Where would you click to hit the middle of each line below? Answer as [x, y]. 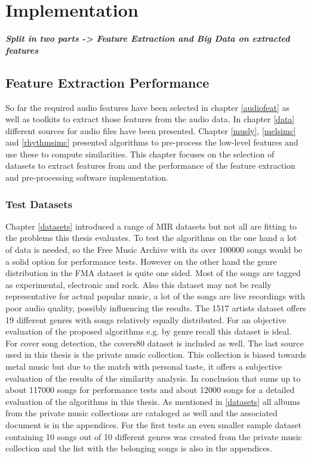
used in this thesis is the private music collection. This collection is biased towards [156, 355]
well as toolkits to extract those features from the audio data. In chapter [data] [150, 119]
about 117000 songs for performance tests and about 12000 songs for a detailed [150, 390]
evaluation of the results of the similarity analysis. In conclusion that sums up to [153, 378]
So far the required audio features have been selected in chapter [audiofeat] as [148, 107]
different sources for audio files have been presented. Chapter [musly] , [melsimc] [151, 130]
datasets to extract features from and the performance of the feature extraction [150, 165]
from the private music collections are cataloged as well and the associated [141, 413]
